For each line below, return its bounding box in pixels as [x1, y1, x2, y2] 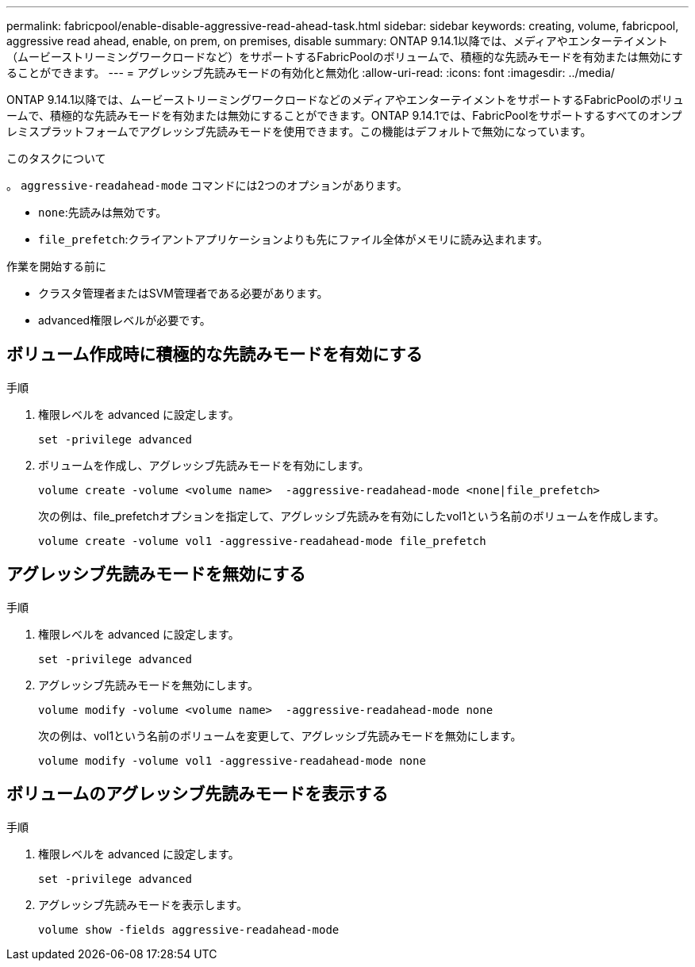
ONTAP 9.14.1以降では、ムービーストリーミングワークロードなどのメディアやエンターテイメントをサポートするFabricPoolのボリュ [6, 93, 685, 106]
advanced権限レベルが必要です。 [38, 313, 211, 327]
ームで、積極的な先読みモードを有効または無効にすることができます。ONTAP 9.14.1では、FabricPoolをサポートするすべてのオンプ [6, 109, 682, 122]
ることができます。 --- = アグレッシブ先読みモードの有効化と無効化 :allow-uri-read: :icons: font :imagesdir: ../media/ [6, 66, 615, 79]
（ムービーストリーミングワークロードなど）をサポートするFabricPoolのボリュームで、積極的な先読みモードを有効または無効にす [6, 50, 683, 63]
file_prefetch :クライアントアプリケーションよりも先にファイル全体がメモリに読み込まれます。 [38, 232, 549, 246]
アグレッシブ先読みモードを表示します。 [38, 897, 248, 911]
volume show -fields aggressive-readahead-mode [38, 923, 340, 936]
